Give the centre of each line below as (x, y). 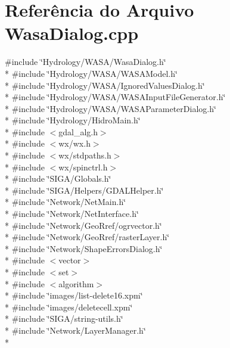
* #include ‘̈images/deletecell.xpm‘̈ (69, 307)
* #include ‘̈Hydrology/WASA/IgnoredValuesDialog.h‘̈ (105, 85)
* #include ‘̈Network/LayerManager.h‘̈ (75, 330)
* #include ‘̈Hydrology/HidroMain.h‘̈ (73, 120)
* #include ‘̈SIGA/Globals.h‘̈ (58, 178)
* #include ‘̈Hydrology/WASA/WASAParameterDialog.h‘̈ (111, 108)
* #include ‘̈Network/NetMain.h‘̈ (66, 202)
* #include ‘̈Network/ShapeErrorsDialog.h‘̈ (84, 248)
